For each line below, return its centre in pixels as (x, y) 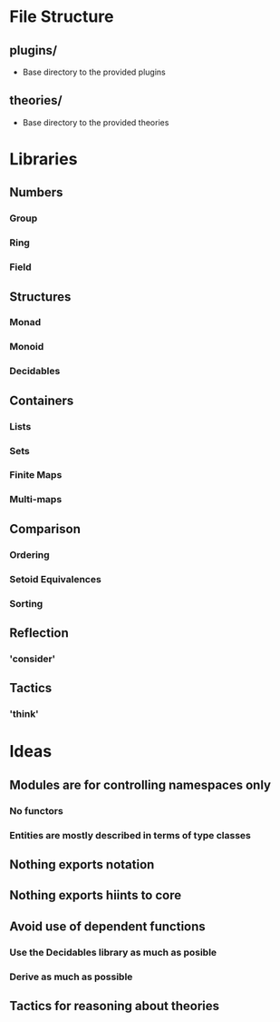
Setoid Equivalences (55, 579)
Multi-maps (36, 500)
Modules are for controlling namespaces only (140, 784)
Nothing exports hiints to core (96, 895)
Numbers (36, 193)
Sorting (26, 603)
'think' (24, 714)
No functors (36, 810)
